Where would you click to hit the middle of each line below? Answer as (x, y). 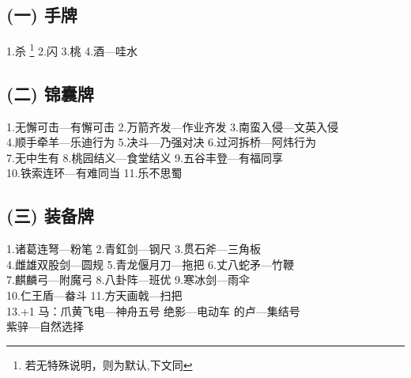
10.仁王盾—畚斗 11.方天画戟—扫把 (94, 295)
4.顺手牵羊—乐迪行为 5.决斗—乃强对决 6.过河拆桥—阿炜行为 (161, 142)
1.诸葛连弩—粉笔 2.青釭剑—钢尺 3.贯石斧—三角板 (134, 249)
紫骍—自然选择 (45, 326)
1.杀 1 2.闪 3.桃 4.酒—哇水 (72, 49)
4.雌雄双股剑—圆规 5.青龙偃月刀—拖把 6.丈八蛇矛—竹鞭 (150, 264)
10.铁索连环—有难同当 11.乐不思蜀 (94, 173)
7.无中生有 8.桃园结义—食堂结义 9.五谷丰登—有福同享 (145, 157)
